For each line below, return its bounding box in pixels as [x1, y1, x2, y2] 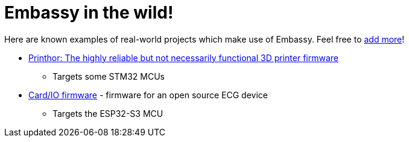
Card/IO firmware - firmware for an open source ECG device [28, 89, 268, 100]
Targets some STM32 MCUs [52, 71, 165, 81]
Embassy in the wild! [4, 2, 174, 23]
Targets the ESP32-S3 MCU [52, 108, 163, 119]
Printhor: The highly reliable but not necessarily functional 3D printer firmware [28, 52, 339, 63]
